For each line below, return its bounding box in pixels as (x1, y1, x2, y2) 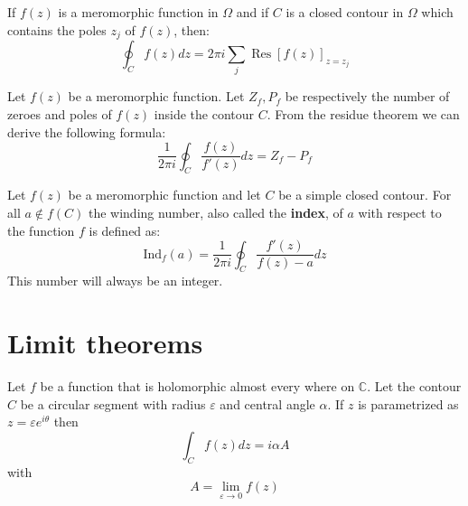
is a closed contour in (285, 3, 404, 21)
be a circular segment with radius (20, 394, 206, 413)
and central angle (220, 394, 315, 413)
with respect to (358, 203, 442, 222)
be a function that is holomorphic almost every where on (40, 377, 355, 396)
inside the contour (154, 104, 255, 123)
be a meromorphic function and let (68, 185, 261, 204)
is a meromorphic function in (58, 3, 219, 21)
